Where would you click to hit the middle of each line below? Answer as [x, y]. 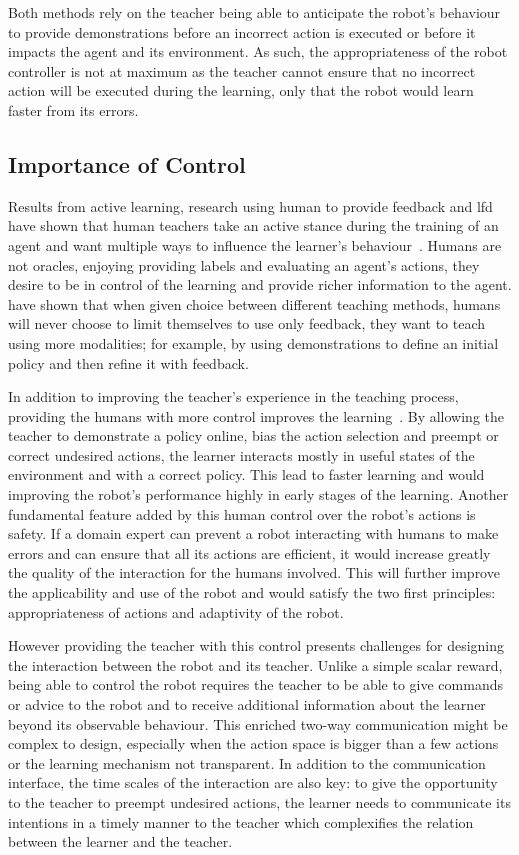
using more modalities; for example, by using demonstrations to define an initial [253, 342]
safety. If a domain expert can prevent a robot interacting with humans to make [253, 533]
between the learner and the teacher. [120, 841]
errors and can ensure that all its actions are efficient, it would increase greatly [249, 552]
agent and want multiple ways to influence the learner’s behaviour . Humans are [255, 244]
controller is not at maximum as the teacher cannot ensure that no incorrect [242, 70]
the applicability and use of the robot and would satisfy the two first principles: [252, 592]
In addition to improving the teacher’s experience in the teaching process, [233, 396]
